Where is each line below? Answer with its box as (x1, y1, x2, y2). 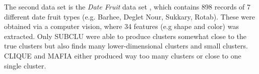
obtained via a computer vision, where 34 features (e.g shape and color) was (4, 21, 239, 31)
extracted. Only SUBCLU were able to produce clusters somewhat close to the (4, 30, 247, 41)
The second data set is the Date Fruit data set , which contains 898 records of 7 (4, 1, 251, 11)
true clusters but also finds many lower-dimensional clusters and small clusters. (4, 40, 248, 51)
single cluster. (4, 60, 46, 70)
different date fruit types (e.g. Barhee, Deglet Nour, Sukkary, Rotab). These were (4, 11, 255, 21)
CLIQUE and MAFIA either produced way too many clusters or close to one (4, 50, 241, 60)
